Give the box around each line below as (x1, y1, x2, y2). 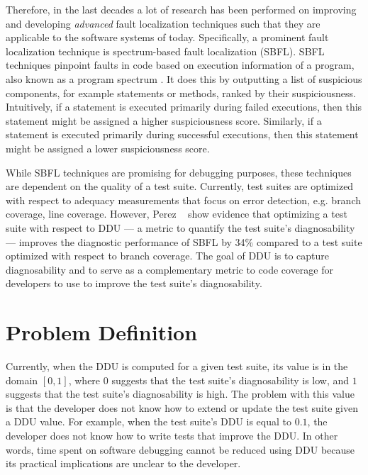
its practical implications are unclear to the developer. (6, 456, 241, 471)
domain (6, 372, 38, 387)
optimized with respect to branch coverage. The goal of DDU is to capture (6, 248, 330, 263)
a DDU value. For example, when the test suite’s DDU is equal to (6, 414, 292, 429)
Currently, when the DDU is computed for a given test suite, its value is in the (6, 359, 348, 373)
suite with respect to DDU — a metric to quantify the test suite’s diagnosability (6, 220, 355, 235)
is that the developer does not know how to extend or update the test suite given (6, 400, 358, 415)
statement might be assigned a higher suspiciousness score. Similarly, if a (6, 113, 322, 128)
